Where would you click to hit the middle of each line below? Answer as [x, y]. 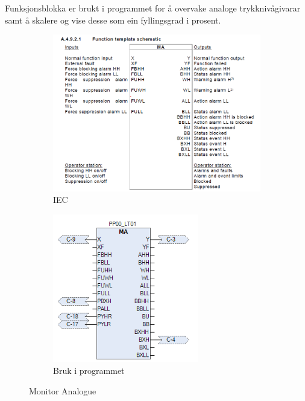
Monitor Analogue [63, 390]
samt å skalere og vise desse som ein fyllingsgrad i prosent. [113, 20]
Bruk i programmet [89, 371]
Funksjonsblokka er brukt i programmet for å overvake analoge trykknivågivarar [153, 8]
